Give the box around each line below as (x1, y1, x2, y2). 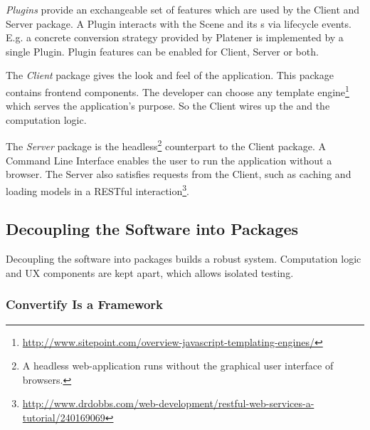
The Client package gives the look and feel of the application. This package (6, 68, 334, 83)
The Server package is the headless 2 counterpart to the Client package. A (6, 137, 326, 154)
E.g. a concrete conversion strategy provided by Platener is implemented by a (6, 30, 344, 45)
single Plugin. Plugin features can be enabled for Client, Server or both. (6, 43, 319, 58)
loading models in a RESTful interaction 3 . (6, 181, 190, 198)
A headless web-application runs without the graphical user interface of (22, 358, 334, 373)
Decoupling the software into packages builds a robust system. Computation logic (6, 251, 361, 266)
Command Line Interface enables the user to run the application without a (6, 152, 332, 167)
